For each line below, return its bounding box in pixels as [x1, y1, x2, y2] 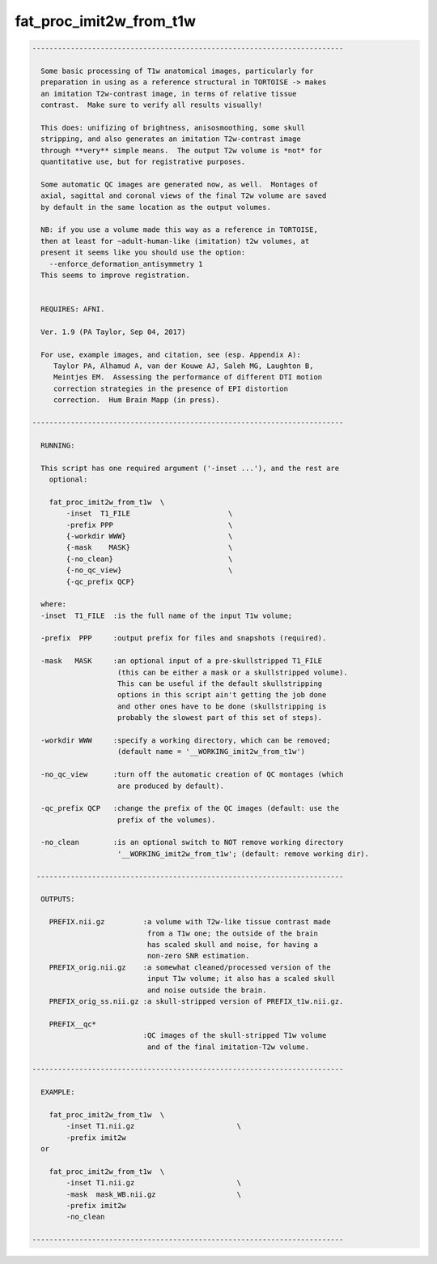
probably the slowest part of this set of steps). [117, 713, 323, 722]
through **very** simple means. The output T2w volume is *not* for [40, 146, 323, 155]
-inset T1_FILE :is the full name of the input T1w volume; [40, 611, 293, 620]
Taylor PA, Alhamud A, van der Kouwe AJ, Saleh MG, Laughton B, [53, 362, 314, 371]
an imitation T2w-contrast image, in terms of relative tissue [40, 89, 297, 98]
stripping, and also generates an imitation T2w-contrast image [40, 135, 301, 144]
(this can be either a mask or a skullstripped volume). [117, 667, 348, 677]
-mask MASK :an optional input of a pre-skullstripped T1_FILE [40, 657, 323, 666]
